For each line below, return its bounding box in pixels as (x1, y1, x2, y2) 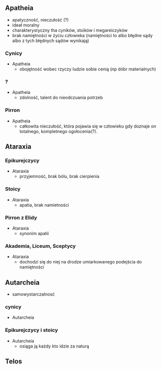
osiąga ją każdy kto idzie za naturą (19, 343, 89, 349)
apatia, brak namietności (19, 202, 69, 208)
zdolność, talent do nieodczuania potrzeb (19, 95, 103, 101)
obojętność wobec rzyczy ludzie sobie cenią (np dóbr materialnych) (19, 66, 156, 72)
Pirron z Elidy (5, 214, 38, 221)
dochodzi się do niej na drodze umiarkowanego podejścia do (19, 259, 142, 265)
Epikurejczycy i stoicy (5, 327, 59, 334)
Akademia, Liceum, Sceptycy (5, 242, 76, 249)
